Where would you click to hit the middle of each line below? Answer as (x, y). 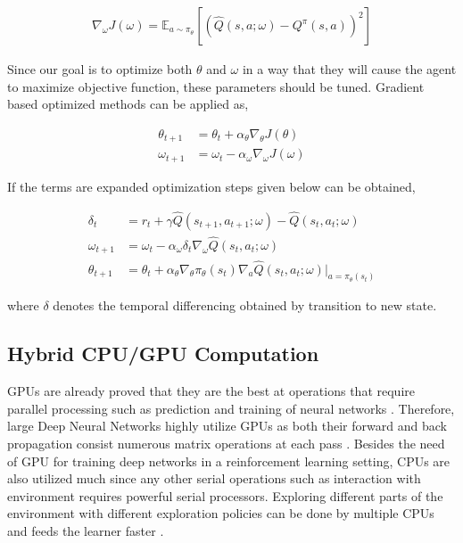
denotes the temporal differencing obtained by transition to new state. (245, 305)
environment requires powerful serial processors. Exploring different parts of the (225, 495)
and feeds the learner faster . (86, 530)
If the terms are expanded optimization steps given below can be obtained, (211, 186)
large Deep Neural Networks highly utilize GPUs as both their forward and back (227, 426)
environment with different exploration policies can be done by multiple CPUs (221, 513)
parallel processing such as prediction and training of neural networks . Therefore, (231, 408)
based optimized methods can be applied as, (128, 104)
